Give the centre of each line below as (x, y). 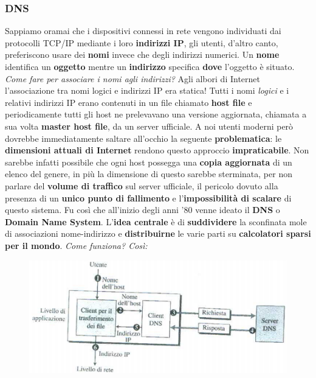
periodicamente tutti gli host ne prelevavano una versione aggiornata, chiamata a (156, 114)
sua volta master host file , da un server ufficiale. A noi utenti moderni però (149, 126)
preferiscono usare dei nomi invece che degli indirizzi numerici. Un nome (142, 54)
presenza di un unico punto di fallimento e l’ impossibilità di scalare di (148, 198)
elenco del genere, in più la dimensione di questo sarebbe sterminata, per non (149, 174)
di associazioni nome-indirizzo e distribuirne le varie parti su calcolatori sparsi (158, 233)
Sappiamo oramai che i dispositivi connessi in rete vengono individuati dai (143, 31)
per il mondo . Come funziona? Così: (76, 245)
